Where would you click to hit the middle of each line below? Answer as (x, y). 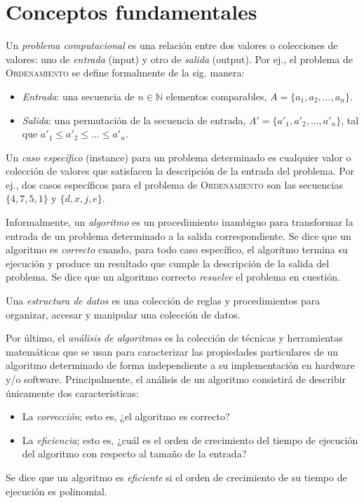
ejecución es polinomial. (56, 491)
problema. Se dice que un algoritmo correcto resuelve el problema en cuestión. (173, 277)
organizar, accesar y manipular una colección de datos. (123, 314)
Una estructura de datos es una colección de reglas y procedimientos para (163, 301)
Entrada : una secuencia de (78, 96)
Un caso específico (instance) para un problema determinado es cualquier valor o (178, 157)
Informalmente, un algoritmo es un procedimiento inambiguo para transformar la (180, 222)
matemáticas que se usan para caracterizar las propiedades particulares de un (172, 351)
